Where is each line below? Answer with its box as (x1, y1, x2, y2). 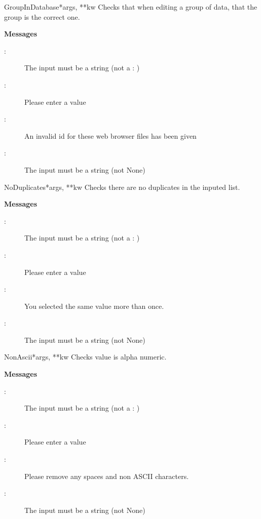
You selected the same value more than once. (24, 300, 164, 311)
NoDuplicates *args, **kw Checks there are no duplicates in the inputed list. (4, 181, 240, 192)
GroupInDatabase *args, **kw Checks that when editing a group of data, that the (4, 2, 257, 12)
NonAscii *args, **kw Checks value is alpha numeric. (4, 351, 167, 362)
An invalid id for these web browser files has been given (24, 130, 197, 141)
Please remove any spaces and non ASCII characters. (24, 470, 189, 481)
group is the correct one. (4, 11, 80, 22)
